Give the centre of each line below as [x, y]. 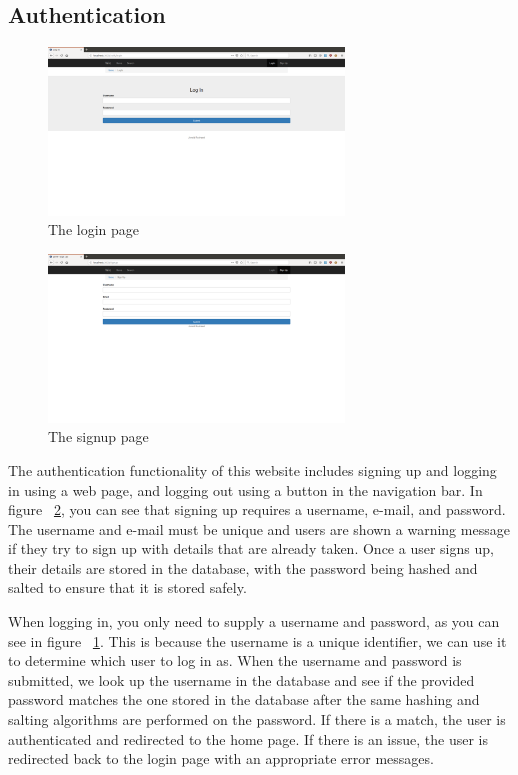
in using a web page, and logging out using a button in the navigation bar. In [245, 489]
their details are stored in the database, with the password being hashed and [243, 567]
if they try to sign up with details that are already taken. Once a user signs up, [251, 548]
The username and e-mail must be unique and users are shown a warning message [259, 528]
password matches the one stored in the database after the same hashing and [244, 699]
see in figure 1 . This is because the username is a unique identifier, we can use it [257, 640]
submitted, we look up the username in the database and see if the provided [241, 679]
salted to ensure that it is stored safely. [127, 587]
